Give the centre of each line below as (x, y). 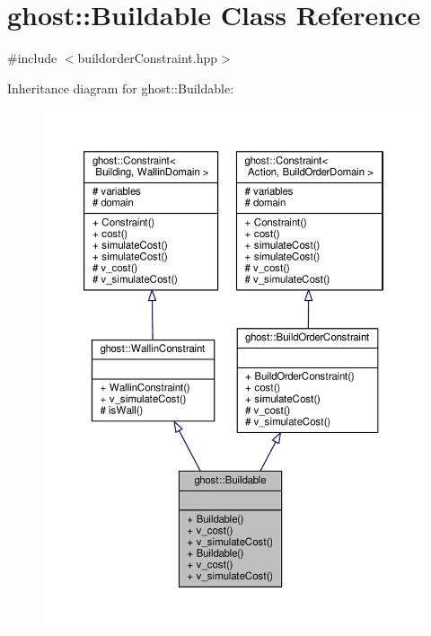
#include (32, 58)
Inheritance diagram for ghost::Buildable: (121, 88)
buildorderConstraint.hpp (147, 58)
